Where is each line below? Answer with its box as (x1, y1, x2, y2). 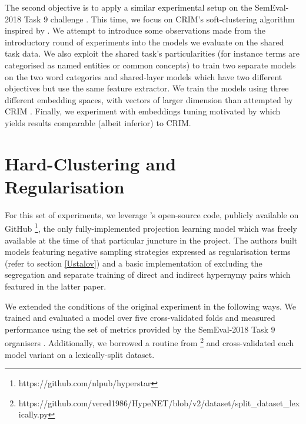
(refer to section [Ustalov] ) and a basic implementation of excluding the (5, 257, 262, 269)
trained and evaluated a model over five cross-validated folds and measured (5, 311, 275, 324)
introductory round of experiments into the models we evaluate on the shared (5, 35, 284, 48)
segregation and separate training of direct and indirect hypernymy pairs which (5, 268, 291, 281)
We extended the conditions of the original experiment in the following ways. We (5, 300, 296, 312)
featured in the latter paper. (5, 280, 107, 292)
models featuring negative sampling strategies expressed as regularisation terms (5, 245, 291, 258)
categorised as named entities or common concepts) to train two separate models (5, 58, 296, 71)
